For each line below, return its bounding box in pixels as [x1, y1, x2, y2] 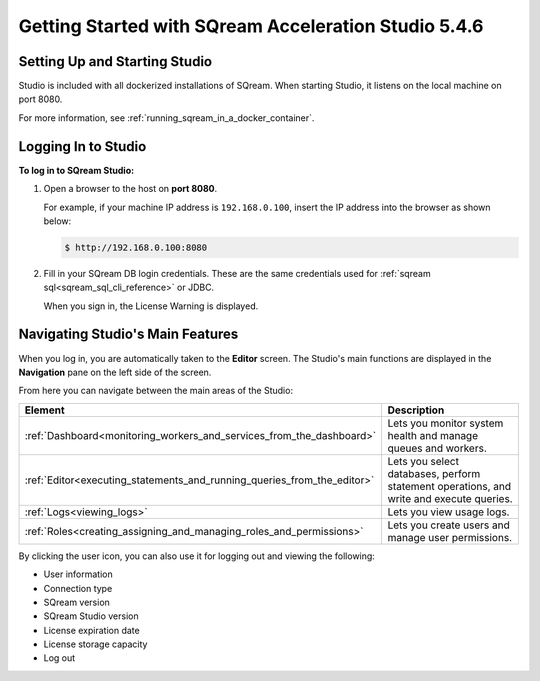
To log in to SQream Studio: [18, 164, 135, 176]
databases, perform [387, 466, 481, 480]
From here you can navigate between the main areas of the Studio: [18, 385, 294, 397]
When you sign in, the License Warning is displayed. [43, 300, 259, 312]
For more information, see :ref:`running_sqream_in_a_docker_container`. [18, 111, 315, 124]
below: [43, 215, 72, 227]
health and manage [387, 428, 479, 442]
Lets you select [387, 454, 460, 468]
